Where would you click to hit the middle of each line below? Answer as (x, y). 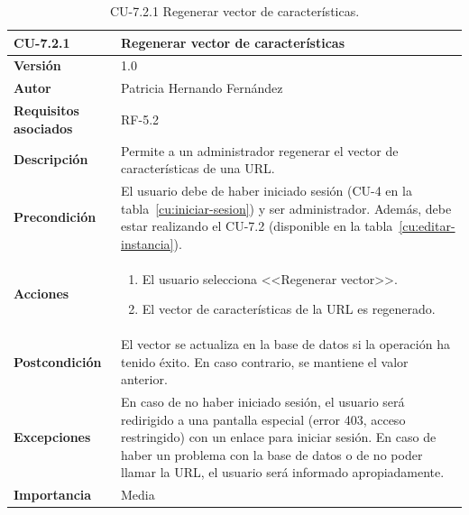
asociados (43, 128)
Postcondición (58, 361)
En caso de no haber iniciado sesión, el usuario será (263, 402)
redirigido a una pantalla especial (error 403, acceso (263, 419)
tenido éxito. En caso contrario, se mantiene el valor (265, 361)
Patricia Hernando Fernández (202, 88)
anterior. (144, 379)
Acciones (41, 294)
